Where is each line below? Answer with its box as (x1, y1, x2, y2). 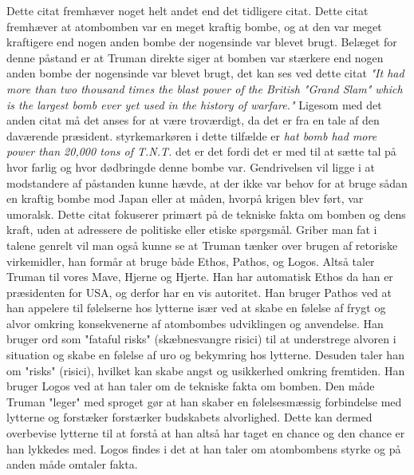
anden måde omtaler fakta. (6, 456, 138, 473)
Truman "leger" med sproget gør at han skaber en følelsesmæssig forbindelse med (6, 393, 402, 410)
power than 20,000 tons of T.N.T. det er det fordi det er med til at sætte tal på (6, 143, 396, 160)
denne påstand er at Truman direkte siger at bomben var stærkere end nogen (6, 49, 384, 65)
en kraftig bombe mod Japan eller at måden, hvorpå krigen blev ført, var (6, 190, 364, 207)
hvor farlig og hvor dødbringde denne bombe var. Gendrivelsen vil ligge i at (6, 158, 376, 175)
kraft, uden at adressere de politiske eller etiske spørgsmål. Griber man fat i (6, 221, 377, 238)
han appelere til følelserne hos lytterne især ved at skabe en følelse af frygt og (6, 299, 386, 316)
